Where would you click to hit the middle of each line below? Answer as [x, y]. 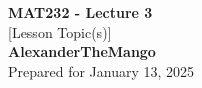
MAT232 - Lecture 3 [80, 12]
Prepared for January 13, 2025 [101, 70]
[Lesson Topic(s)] [60, 31]
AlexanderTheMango [82, 51]
